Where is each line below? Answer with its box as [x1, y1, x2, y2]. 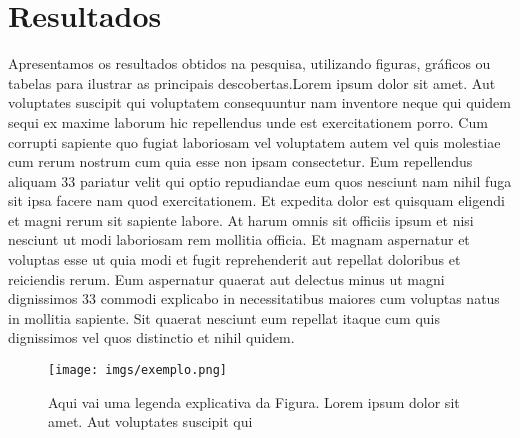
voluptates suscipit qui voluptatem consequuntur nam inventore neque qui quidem [8, 92, 511, 113]
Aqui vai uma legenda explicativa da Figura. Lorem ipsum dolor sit [48, 391, 460, 412]
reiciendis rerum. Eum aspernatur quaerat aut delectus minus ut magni [8, 268, 445, 289]
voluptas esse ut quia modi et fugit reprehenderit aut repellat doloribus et [8, 249, 461, 270]
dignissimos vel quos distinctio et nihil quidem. [8, 327, 295, 348]
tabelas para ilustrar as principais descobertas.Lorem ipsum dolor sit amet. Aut [8, 72, 496, 93]
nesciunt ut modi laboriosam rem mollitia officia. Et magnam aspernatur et [8, 229, 470, 250]
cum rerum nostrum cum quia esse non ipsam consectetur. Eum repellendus [8, 151, 473, 172]
